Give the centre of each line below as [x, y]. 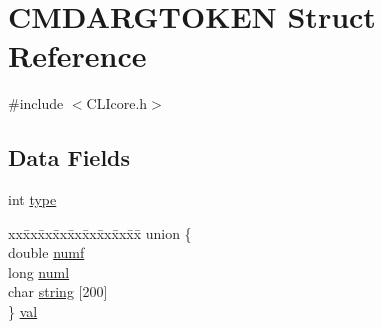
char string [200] [58, 291]
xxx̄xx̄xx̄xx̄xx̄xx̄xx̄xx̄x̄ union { [100, 232]
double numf [46, 252]
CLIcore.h [117, 103]
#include [36, 103]
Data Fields [69, 157]
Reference [77, 55]
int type [32, 199]
